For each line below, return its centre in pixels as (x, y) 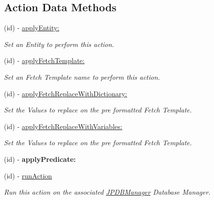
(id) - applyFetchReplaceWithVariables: (63, 126)
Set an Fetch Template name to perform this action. (82, 77)
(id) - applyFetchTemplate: (44, 60)
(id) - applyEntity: (32, 28)
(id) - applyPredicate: (40, 159)
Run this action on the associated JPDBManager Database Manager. (107, 192)
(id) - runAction (28, 175)
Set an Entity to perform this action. (59, 44)
